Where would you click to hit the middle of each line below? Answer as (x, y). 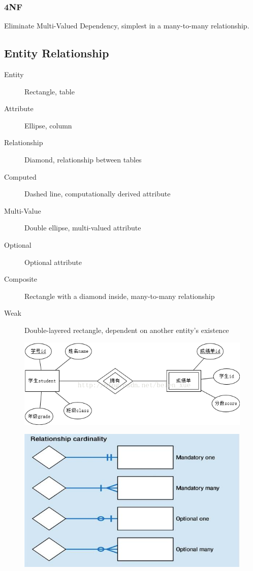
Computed (20, 176)
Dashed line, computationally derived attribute (98, 194)
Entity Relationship (57, 53)
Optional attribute (53, 262)
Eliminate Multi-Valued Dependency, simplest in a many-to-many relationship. (127, 26)
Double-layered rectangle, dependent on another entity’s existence (127, 330)
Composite (21, 279)
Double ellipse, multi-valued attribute (83, 228)
